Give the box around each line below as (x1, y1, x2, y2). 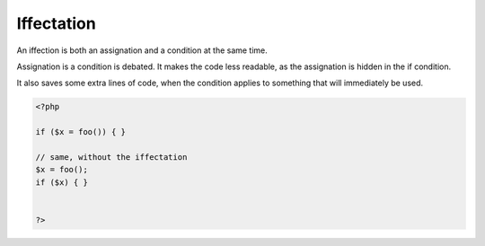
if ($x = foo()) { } (35, 127, 126, 137)
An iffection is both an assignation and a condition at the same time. (16, 45, 269, 56)
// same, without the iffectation (35, 152, 188, 162)
